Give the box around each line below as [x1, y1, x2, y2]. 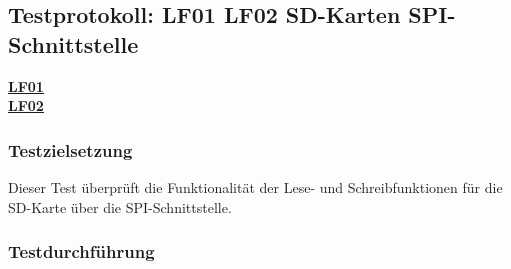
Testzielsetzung [8, 137, 133, 162]
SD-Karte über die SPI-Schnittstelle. [8, 196, 232, 217]
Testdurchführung [8, 239, 155, 264]
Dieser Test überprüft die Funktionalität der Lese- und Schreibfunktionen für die [8, 177, 503, 197]
